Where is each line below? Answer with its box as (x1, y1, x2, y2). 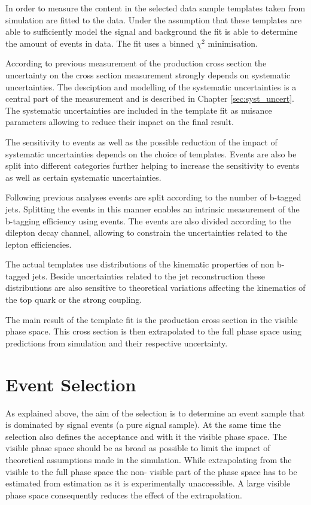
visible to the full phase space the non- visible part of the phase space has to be (5, 465, 297, 477)
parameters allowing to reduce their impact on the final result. (5, 115, 234, 128)
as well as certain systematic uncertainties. (5, 171, 161, 183)
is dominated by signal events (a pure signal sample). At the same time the (5, 418, 281, 431)
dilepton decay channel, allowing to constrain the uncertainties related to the (5, 226, 288, 239)
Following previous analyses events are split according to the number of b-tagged (5, 191, 301, 203)
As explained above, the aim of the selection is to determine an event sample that (5, 406, 305, 419)
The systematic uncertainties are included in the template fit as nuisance (5, 104, 272, 116)
